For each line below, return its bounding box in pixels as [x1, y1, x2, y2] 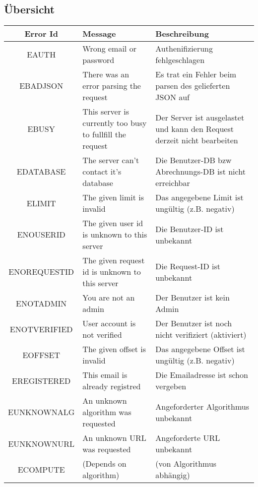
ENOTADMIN [16, 297, 67, 309]
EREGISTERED [12, 374, 71, 386]
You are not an [82, 292, 135, 304]
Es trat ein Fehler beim [155, 68, 237, 80]
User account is [82, 317, 136, 329]
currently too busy [82, 117, 147, 129]
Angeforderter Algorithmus [155, 400, 250, 412]
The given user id [82, 217, 143, 229]
